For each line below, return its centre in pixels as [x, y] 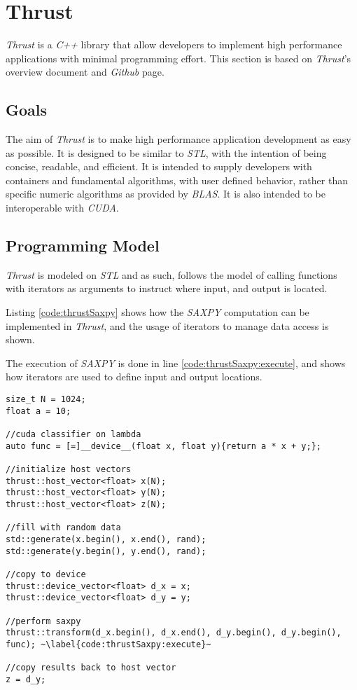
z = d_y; [26, 679]
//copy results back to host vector [91, 668]
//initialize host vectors [68, 469]
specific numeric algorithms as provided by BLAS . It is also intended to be [166, 194]
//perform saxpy [43, 621]
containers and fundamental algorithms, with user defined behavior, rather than [177, 180]
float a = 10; [38, 411]
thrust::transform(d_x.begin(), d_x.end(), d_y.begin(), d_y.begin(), [174, 633]
